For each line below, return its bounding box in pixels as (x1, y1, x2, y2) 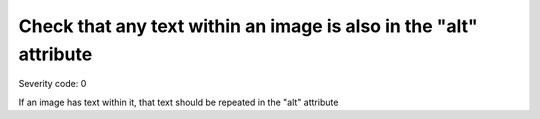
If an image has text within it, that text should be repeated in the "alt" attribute (18, 96, 339, 108)
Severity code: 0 (18, 78, 87, 90)
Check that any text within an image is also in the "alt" (18, 15, 479, 37)
